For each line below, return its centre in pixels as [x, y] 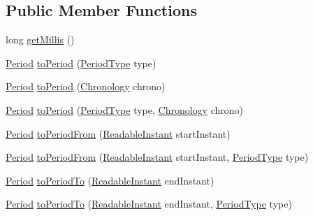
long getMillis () [40, 39]
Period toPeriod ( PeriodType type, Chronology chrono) [125, 109]
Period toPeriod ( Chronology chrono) [86, 86]
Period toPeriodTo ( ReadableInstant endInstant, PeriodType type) [149, 204]
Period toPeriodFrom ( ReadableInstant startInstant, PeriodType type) [157, 157]
